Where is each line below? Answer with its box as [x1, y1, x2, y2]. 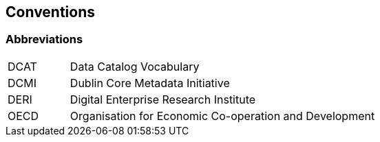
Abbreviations [6, 32, 83, 47]
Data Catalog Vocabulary [70, 59, 200, 73]
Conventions [6, 3, 96, 21]
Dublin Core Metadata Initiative [70, 75, 230, 90]
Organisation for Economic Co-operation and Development [70, 108, 375, 123]
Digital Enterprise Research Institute [70, 92, 256, 106]
